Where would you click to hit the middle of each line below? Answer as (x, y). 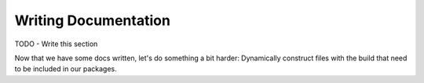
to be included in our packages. (66, 69)
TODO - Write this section (56, 44)
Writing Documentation (92, 20)
